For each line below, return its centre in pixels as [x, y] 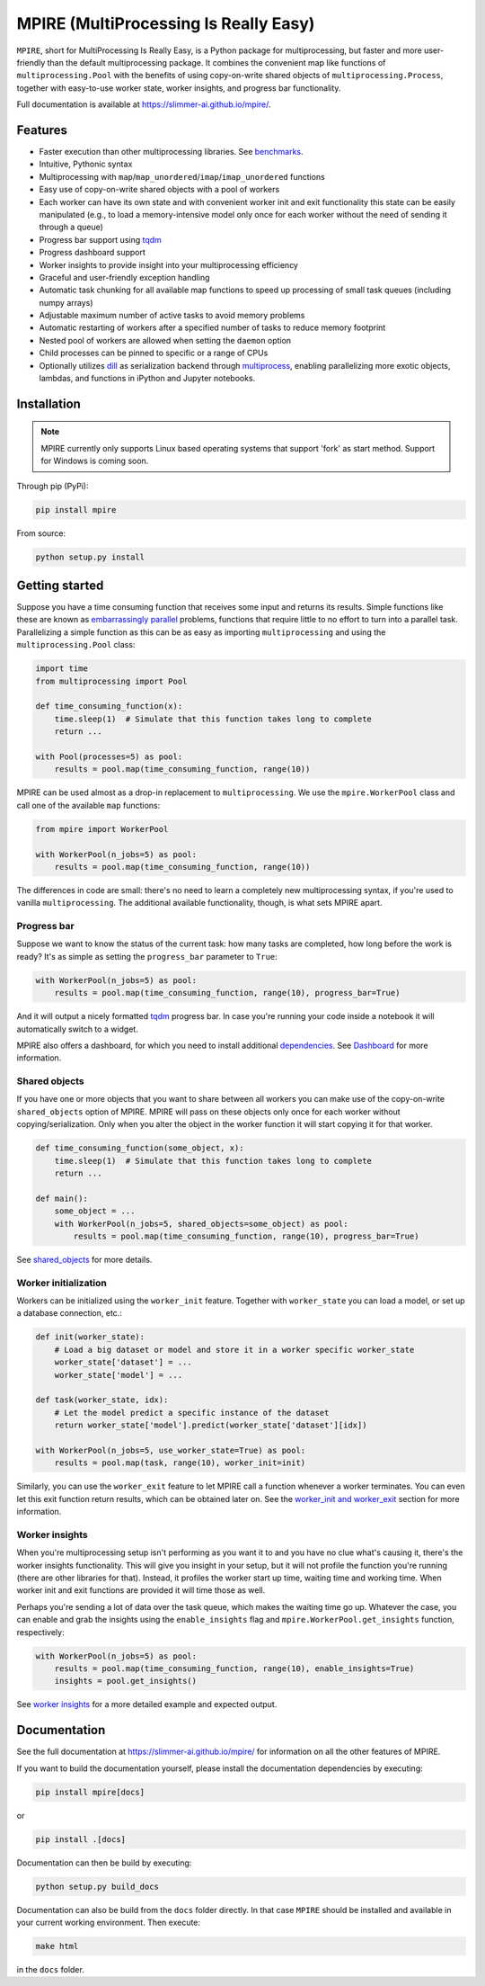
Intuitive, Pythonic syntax [86, 164]
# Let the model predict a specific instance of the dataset [192, 1413]
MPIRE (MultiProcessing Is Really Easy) [166, 23]
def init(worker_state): [90, 1337]
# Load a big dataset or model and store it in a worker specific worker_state [234, 1350]
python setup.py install [90, 557]
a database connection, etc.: [70, 1313]
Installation [48, 403]
